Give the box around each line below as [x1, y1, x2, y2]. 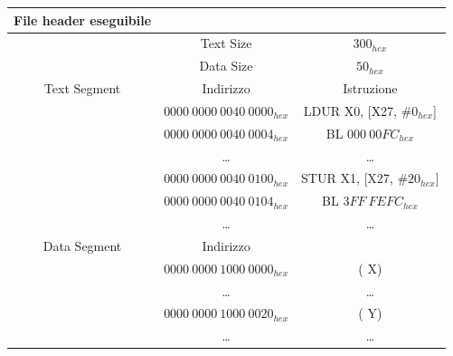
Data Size [199, 56, 253, 75]
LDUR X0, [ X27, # [303, 101, 412, 120]
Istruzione [343, 79, 398, 98]
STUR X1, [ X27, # [301, 168, 409, 188]
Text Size [200, 34, 252, 53]
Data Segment [42, 236, 122, 255]
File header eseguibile [14, 10, 152, 29]
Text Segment [43, 79, 121, 98]
